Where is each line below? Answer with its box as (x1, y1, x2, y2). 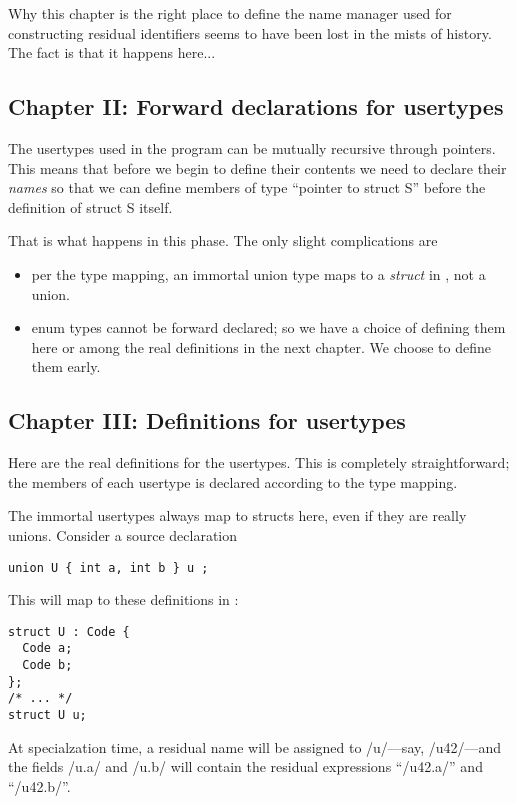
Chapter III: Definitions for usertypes (8, 405, 406, 436)
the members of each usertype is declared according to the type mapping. (8, 471, 458, 492)
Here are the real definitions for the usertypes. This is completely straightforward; (8, 452, 510, 473)
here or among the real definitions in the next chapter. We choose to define (31, 336, 491, 357)
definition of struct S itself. (8, 196, 173, 217)
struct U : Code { (8, 624, 130, 639)
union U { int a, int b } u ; (8, 560, 209, 575)
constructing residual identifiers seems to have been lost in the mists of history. (8, 22, 492, 43)
